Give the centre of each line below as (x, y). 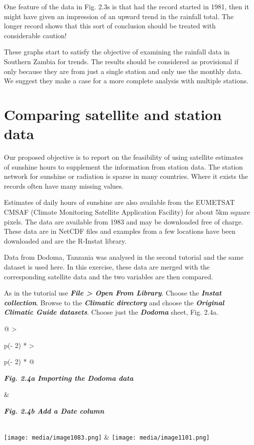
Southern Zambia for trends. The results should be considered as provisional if (121, 61)
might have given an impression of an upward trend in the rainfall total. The (119, 16)
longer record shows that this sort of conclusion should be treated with (110, 26)
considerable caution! (35, 35)
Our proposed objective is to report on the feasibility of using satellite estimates (124, 157)
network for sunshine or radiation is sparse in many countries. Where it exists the (126, 176)
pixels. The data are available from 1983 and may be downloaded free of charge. (124, 221)
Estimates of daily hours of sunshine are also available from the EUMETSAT (119, 202)
